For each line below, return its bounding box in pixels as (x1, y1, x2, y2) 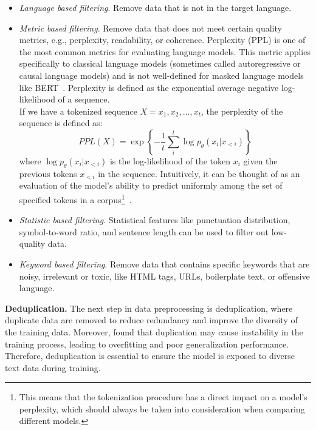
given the (243, 154, 278, 167)
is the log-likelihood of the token (109, 154, 230, 167)
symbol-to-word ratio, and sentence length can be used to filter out (19, 225, 269, 238)
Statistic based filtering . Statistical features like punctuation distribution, (19, 213, 290, 226)
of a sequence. (58, 93, 110, 106)
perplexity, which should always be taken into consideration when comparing (19, 402, 305, 415)
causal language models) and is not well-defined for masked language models (19, 69, 304, 81)
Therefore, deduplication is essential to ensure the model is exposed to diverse (5, 349, 295, 362)
